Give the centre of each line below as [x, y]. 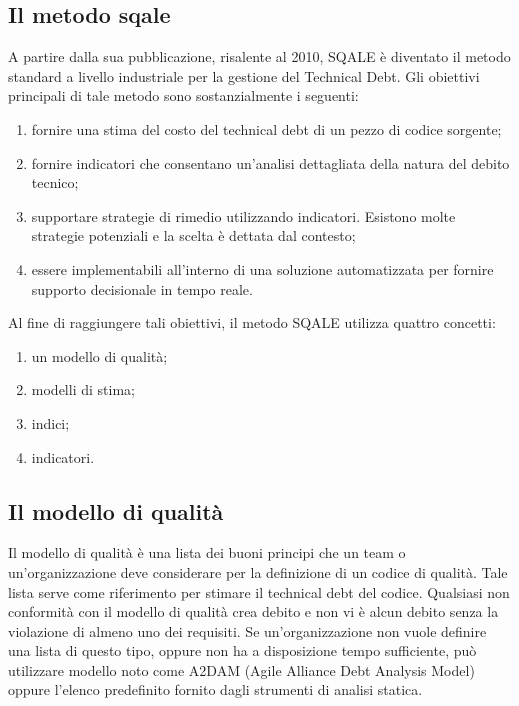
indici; [50, 422]
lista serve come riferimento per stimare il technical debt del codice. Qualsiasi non [259, 591]
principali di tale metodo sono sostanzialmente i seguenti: [183, 95]
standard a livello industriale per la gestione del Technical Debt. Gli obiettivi [244, 75]
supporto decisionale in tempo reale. [142, 288]
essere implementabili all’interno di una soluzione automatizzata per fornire [262, 268]
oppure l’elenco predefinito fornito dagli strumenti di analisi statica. [215, 689]
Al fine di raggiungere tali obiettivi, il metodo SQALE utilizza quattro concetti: [252, 322]
